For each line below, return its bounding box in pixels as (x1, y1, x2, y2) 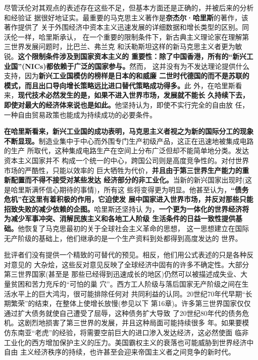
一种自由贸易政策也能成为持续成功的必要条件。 (4, 109, 156, 120)
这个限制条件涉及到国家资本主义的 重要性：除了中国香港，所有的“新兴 (18, 51, 247, 61)
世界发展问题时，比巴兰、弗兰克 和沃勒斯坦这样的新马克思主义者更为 (10, 41, 235, 52)
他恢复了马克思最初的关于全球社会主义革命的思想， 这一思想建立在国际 (18, 223, 249, 234)
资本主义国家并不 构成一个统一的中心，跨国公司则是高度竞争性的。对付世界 (4, 155, 249, 165)
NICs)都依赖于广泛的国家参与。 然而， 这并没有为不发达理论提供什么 (25, 60, 250, 71)
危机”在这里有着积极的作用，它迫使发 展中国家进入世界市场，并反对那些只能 (4, 194, 254, 204)
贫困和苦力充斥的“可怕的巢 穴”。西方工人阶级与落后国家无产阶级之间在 (10, 279, 242, 289)
